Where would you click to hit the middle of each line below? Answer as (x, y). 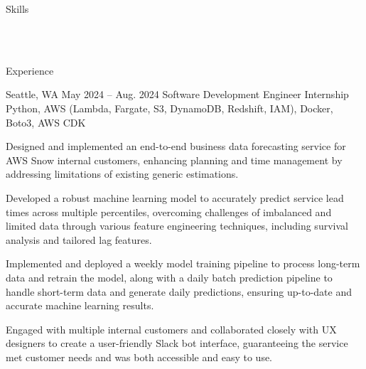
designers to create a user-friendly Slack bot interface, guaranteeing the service (177, 343)
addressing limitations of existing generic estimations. (122, 174)
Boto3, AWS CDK (46, 122)
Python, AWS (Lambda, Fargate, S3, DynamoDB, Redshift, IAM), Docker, (169, 108)
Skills (17, 9)
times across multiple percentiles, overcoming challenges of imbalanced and (169, 212)
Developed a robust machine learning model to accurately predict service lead (175, 197)
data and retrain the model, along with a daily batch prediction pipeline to (169, 277)
